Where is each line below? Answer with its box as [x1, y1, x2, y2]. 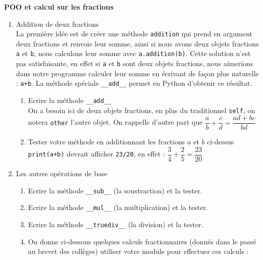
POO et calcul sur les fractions [4, 2, 114, 12]
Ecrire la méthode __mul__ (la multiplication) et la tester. [28, 202, 208, 213]
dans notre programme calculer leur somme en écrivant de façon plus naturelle [16, 68, 259, 78]
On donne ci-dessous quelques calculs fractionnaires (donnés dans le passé [28, 236, 256, 246]
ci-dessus [207, 136, 234, 147]
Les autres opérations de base [16, 168, 108, 179]
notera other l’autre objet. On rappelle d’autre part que [28, 117, 203, 127]
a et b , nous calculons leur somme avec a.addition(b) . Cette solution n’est [16, 48, 251, 59]
